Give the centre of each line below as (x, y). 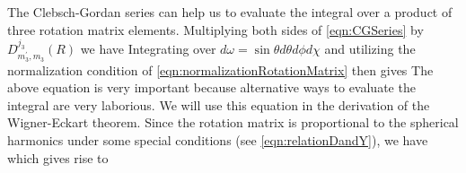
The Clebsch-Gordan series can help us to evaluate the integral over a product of (230, 12)
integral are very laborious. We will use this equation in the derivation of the (219, 104)
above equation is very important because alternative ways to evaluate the (211, 87)
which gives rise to (58, 157)
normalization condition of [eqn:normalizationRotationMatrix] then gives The (220, 69)
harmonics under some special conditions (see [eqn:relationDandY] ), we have (218, 139)
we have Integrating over (148, 48)
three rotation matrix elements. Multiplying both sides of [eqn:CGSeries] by (215, 29)
